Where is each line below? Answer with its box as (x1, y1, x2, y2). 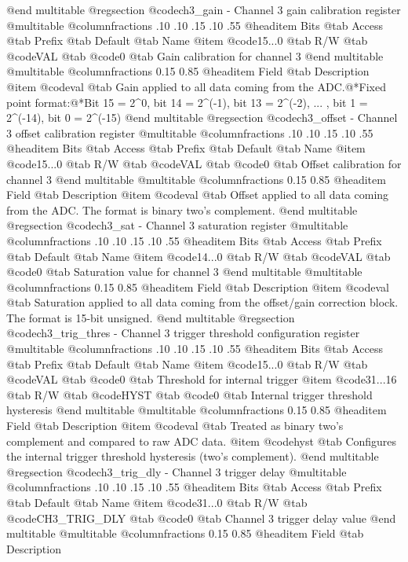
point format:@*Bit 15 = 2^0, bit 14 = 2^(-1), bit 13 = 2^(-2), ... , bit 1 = (6, 94, 368, 110)
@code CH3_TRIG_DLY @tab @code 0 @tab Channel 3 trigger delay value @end (6, 509, 396, 526)
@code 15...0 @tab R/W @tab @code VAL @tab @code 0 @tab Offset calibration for (6, 155, 402, 171)
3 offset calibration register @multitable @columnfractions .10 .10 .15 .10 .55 (6, 124, 373, 141)
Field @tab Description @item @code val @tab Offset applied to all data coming (6, 186, 389, 203)
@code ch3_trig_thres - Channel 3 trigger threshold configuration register (6, 325, 360, 341)
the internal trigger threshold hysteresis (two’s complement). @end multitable (6, 448, 379, 465)
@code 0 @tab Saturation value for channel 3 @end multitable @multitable (6, 263, 362, 280)
